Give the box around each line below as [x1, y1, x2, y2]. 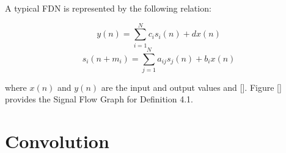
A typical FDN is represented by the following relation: [5, 2, 211, 14]
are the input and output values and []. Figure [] [101, 80, 282, 93]
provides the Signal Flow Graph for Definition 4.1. [5, 93, 193, 105]
